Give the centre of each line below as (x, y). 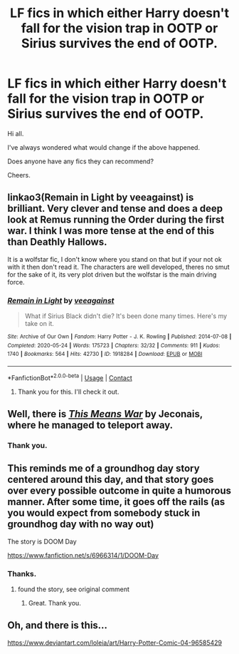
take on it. (39, 324)
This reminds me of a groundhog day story (104, 469)
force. (16, 282)
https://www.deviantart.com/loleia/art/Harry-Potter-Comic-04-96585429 (115, 643)
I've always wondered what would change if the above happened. (104, 147)
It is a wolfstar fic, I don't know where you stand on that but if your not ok (115, 259)
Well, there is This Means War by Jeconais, (105, 414)
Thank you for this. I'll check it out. (68, 392)
